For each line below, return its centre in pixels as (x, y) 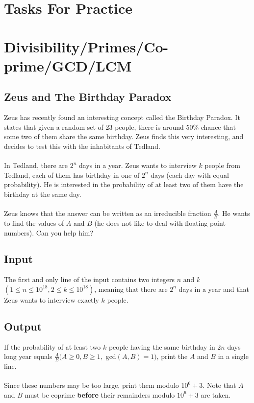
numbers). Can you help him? (49, 232)
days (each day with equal (190, 175)
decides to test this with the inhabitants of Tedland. (82, 146)
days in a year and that (214, 289)
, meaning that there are (131, 289)
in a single (233, 356)
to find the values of (34, 223)
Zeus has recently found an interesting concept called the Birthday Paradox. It (122, 117)
